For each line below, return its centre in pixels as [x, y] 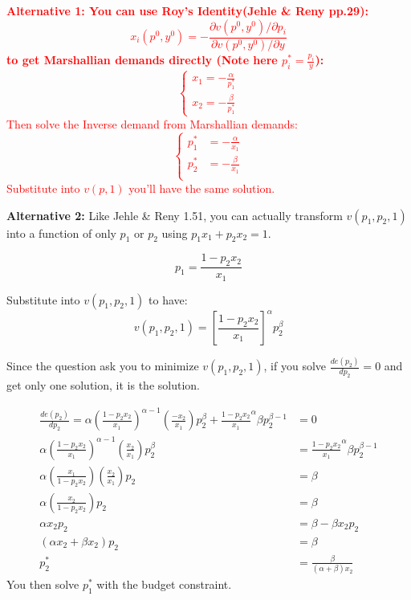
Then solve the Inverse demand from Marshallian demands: [152, 123]
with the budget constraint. [164, 584]
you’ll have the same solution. [202, 188]
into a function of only [61, 233]
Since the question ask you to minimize [103, 366]
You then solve [43, 584]
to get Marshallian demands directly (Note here [142, 60]
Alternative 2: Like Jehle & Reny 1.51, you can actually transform [175, 215]
